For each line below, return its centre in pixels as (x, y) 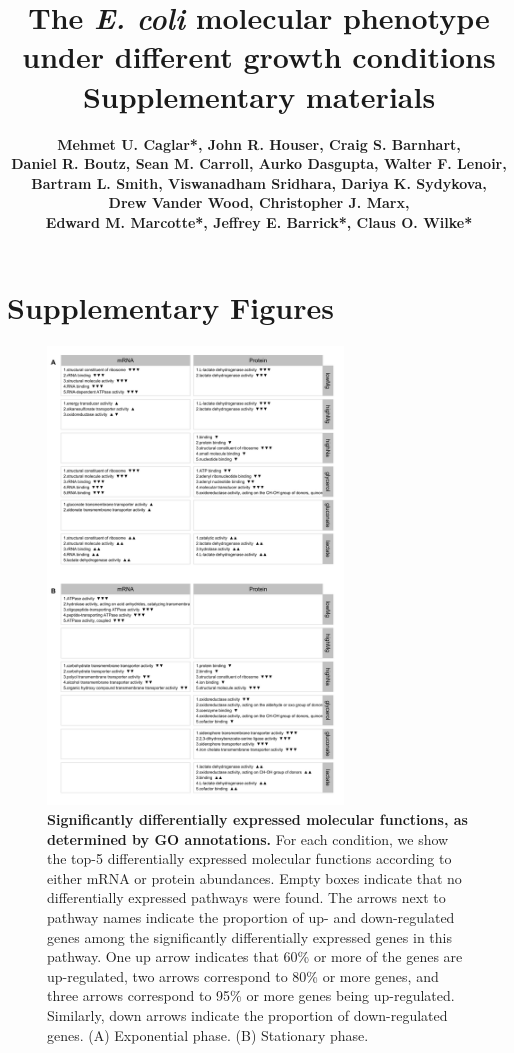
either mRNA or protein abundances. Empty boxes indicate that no (254, 877)
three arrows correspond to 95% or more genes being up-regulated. (251, 995)
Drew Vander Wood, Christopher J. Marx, (259, 202)
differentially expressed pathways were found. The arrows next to (246, 897)
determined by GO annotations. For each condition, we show (248, 838)
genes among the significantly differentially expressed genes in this (249, 936)
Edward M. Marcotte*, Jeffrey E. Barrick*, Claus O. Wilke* (259, 221)
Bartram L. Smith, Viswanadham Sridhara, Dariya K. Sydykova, (259, 182)
